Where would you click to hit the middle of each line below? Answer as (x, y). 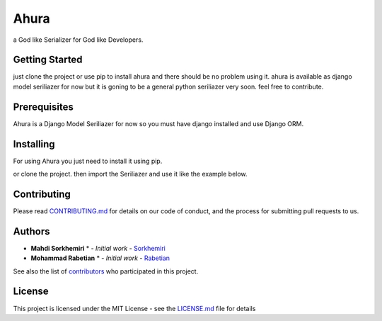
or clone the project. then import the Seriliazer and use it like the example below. (130, 174)
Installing (34, 144)
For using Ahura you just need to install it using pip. (88, 161)
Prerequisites (43, 107)
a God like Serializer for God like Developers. (78, 40)
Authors (31, 231)
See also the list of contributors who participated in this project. (106, 271)
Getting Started (48, 60)
